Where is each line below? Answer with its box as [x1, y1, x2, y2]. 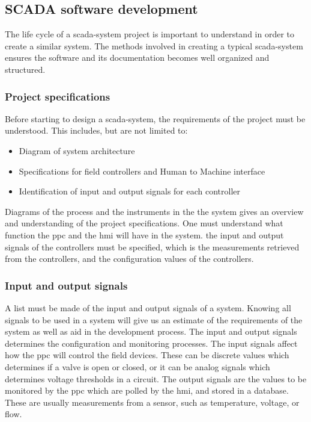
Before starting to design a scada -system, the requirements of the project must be [5, 112, 306, 125]
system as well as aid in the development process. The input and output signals [5, 325, 297, 338]
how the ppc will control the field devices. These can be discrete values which [5, 349, 289, 361]
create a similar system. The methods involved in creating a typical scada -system [5, 39, 303, 52]
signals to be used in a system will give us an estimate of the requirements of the [5, 313, 303, 326]
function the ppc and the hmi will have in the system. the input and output [5, 228, 284, 241]
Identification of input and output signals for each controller [19, 185, 241, 197]
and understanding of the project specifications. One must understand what [5, 217, 283, 229]
